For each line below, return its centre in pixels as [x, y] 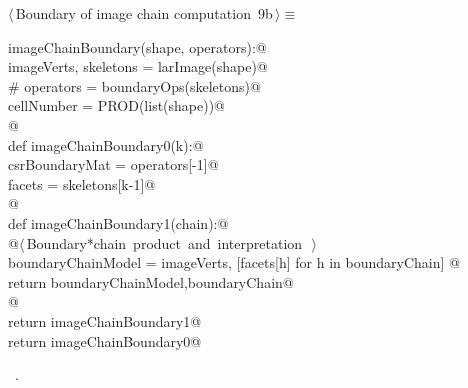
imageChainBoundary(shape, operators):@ [137, 46]
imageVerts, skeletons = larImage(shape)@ [138, 66]
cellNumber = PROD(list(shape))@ [117, 105]
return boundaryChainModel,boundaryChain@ [151, 281]
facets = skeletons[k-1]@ [82, 183]
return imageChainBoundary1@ [105, 320]
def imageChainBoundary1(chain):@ [118, 222]
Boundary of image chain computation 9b [144, 13]
